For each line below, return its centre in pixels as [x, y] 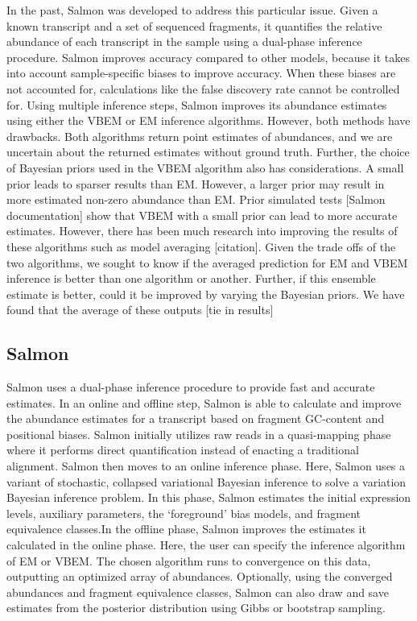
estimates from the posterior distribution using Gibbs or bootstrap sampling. [196, 608]
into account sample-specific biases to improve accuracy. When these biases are [201, 73]
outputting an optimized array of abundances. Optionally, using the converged [200, 576]
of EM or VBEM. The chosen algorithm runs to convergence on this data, [189, 560]
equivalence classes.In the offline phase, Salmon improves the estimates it [186, 529]
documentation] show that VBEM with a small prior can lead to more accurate [202, 215]
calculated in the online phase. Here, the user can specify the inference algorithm [206, 545]
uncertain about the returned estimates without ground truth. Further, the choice [208, 152]
